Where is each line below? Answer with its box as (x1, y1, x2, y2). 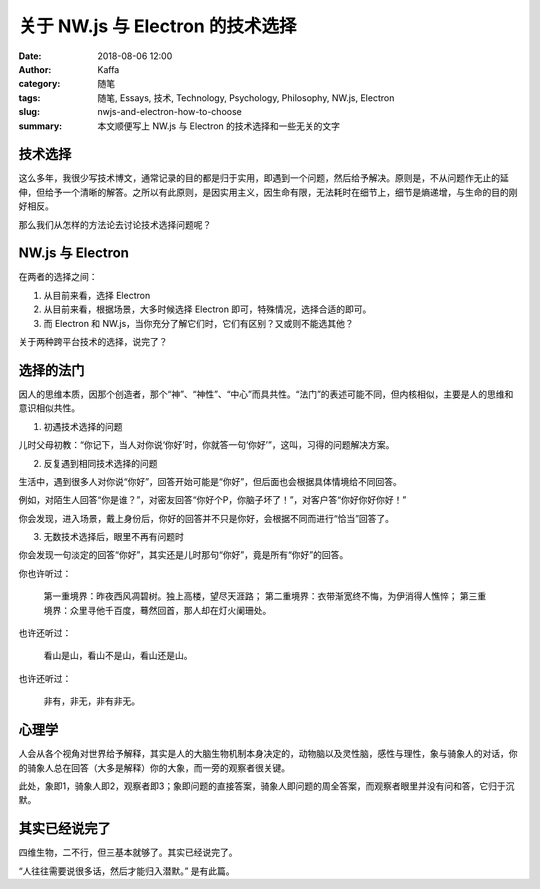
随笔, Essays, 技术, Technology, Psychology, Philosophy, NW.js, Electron (97, 91, 395, 104)
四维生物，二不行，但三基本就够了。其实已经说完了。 (18, 846, 238, 859)
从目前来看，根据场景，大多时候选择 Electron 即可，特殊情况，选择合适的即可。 (43, 303, 372, 315)
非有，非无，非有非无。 (43, 695, 140, 707)
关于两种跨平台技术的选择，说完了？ (18, 336, 168, 348)
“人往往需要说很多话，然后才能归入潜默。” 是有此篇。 (18, 865, 235, 877)
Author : (18, 63, 52, 75)
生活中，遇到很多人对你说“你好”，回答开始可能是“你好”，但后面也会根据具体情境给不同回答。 (18, 475, 402, 487)
